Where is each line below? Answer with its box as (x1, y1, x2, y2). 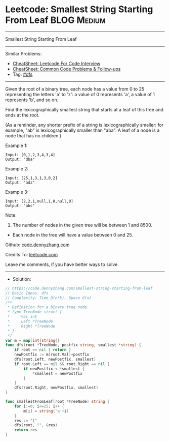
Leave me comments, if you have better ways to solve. (5, 261, 119, 268)
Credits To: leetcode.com (5, 251, 58, 257)
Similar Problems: (5, 50, 42, 56)
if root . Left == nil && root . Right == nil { (14, 361, 110, 367)
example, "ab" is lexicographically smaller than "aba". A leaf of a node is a (5, 127, 160, 133)
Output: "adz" (5, 180, 35, 185)
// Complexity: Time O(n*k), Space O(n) (5, 295, 92, 301)
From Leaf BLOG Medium (5, 14, 106, 26)
